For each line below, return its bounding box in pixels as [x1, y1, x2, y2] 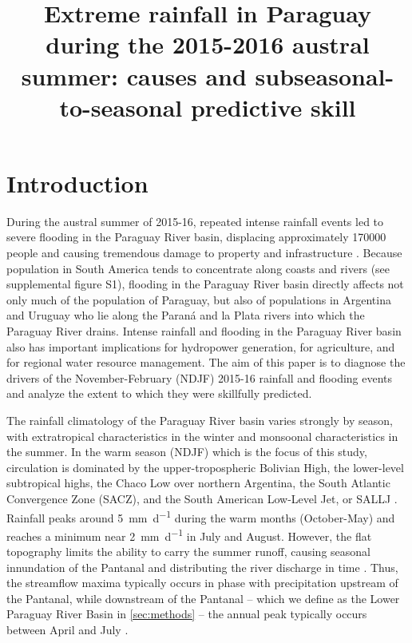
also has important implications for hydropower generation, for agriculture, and [6, 338, 395, 355]
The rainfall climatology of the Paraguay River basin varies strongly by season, [6, 412, 393, 428]
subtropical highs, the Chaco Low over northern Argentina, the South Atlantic [6, 474, 390, 491]
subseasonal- [255, 59, 394, 92]
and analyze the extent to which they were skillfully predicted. [6, 385, 312, 402]
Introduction [6, 166, 149, 199]
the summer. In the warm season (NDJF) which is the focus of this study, [6, 443, 367, 460]
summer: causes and [21, 59, 247, 92]
